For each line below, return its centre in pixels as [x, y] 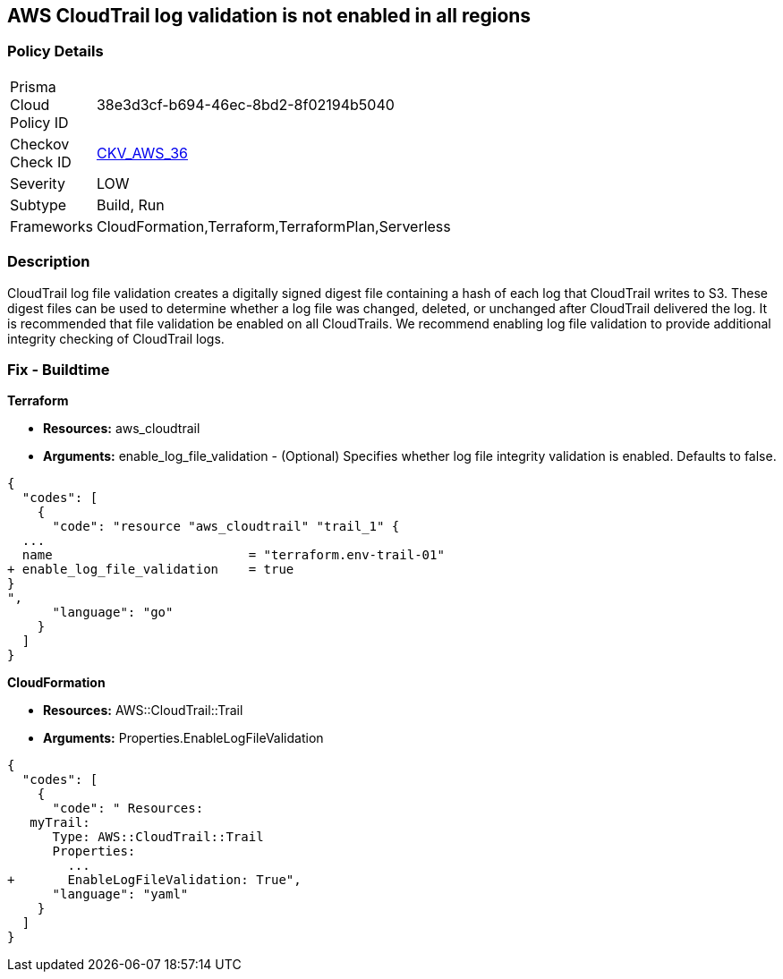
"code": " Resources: [128, 809]
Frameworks [51, 226]
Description [49, 262]
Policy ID [39, 122]
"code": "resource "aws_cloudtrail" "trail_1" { [226, 527]
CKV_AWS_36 [142, 153]
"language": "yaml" [120, 894]
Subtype [38, 204]
